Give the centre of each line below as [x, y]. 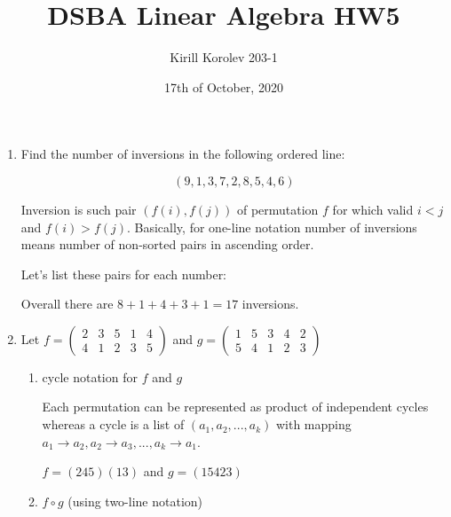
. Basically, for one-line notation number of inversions [272, 227]
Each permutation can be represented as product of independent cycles [235, 407]
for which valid [373, 209]
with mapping [313, 424]
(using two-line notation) [135, 501]
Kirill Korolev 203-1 [224, 57]
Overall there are [67, 304]
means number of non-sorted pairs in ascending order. [167, 244]
